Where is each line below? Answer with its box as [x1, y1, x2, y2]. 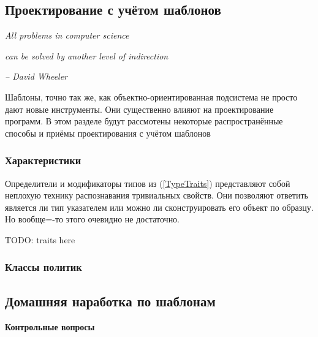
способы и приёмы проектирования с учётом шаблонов [5, 126, 211, 139]
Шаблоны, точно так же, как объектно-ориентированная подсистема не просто [5, 90, 298, 103]
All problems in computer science [5, 29, 129, 42]
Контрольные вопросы [5, 320, 95, 333]
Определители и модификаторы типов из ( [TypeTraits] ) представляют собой [5, 176, 290, 189]
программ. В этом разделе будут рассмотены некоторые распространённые [5, 115, 283, 127]
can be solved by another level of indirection [5, 49, 168, 62]
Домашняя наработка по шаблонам [5, 291, 216, 310]
